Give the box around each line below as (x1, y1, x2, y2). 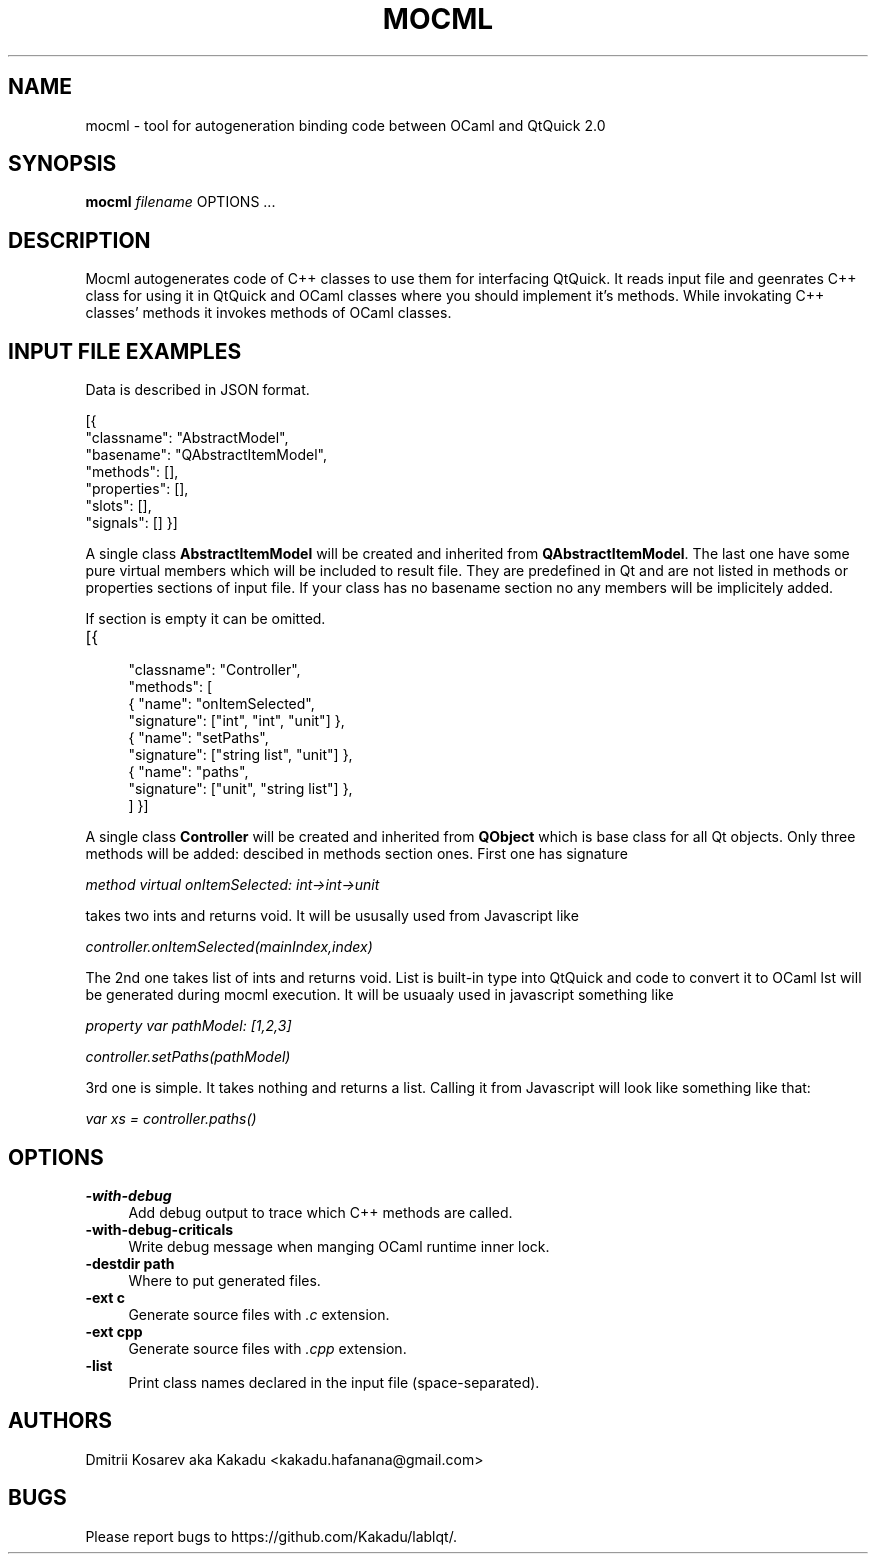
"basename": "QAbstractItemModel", (85, 446, 327, 464)
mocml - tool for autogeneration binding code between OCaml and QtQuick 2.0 (85, 116, 606, 134)
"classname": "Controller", (128, 661, 301, 679)
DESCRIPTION (8, 227, 151, 253)
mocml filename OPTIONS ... (85, 193, 276, 211)
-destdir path (85, 1254, 175, 1272)
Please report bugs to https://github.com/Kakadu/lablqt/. (85, 1527, 458, 1545)
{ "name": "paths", (128, 763, 249, 781)
